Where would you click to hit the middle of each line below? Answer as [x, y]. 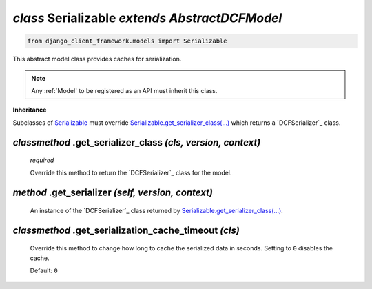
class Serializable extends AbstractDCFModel [147, 18]
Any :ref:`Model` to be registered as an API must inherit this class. [124, 90]
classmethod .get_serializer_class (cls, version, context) [137, 142]
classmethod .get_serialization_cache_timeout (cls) [126, 230]
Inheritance [30, 110]
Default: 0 [44, 271]
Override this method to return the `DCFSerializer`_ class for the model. [131, 173]
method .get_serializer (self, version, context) [113, 193]
